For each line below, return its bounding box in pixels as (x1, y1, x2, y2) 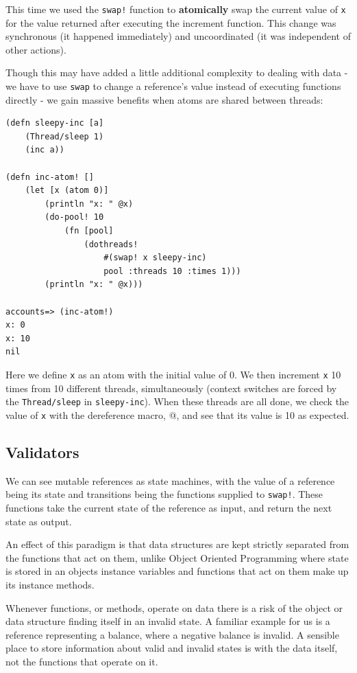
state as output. (5, 514, 72, 528)
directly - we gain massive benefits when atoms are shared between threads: (5, 92, 323, 106)
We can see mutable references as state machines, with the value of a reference (5, 473, 335, 488)
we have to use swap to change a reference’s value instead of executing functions (5, 79, 341, 93)
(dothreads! (84, 239, 138, 249)
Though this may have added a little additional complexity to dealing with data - (5, 65, 348, 80)
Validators (5, 441, 79, 462)
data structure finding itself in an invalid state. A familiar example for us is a (5, 614, 330, 628)
